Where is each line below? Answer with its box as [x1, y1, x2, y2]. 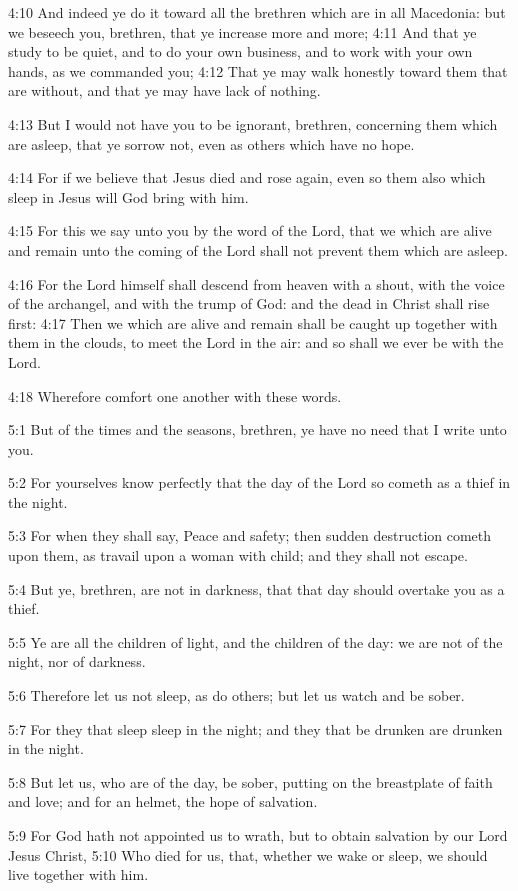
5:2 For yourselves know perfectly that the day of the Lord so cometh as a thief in [8, 472, 511, 493]
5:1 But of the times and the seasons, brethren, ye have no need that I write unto [8, 419, 507, 440]
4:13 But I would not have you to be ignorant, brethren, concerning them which [8, 113, 498, 134]
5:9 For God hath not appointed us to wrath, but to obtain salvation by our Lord [8, 825, 508, 845]
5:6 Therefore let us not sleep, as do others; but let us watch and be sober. [8, 685, 465, 706]
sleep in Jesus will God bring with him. [8, 186, 249, 207]
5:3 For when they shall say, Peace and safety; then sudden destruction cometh [8, 525, 492, 546]
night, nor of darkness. [8, 651, 146, 672]
